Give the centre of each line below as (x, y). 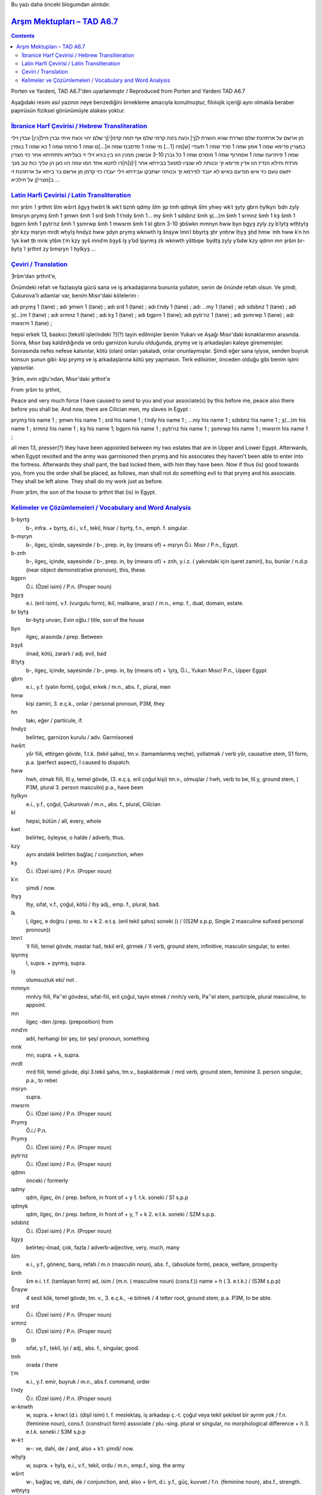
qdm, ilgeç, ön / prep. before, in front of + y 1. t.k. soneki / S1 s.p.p (107, 1197)
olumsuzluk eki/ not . (52, 980)
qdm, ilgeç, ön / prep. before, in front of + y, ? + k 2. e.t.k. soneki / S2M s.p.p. (121, 1214)
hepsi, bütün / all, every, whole (64, 821)
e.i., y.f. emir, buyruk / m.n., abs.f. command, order (88, 1381)
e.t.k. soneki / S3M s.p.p (56, 1432)
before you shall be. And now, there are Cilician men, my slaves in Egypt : (101, 409)
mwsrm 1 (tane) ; (32, 324)
